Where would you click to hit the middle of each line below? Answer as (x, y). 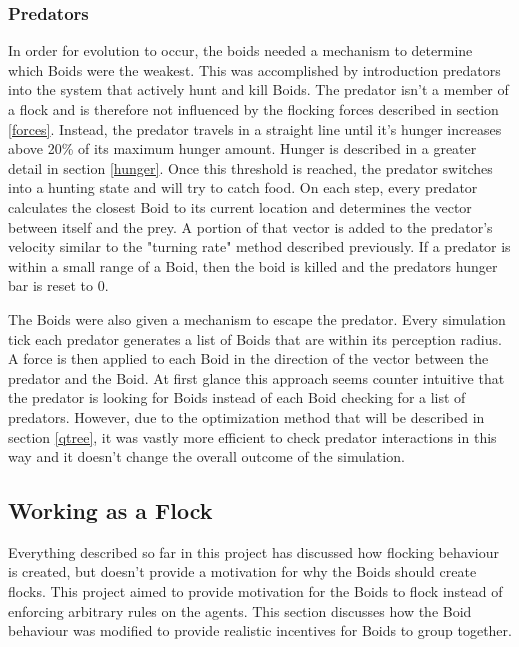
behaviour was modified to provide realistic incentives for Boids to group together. (260, 630)
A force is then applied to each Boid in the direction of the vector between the (248, 358)
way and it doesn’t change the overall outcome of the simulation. (206, 456)
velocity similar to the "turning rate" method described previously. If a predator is (259, 246)
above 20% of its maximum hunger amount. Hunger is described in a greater (242, 148)
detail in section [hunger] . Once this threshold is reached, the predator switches (250, 167)
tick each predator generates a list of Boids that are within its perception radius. (255, 338)
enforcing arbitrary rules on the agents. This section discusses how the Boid (240, 610)
